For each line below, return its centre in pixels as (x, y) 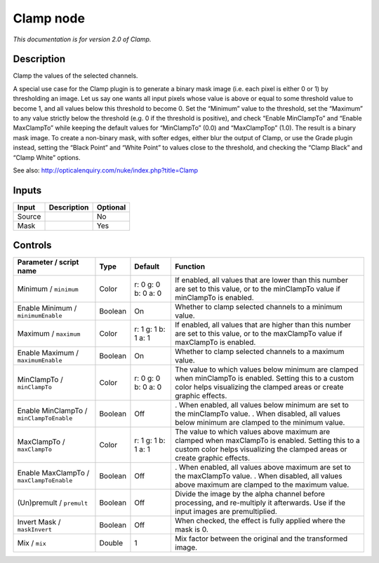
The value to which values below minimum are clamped (266, 369)
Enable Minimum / (47, 308)
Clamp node (49, 18)
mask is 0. (191, 529)
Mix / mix (32, 543)
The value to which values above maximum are (252, 432)
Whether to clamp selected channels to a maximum (259, 352)
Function (190, 266)
